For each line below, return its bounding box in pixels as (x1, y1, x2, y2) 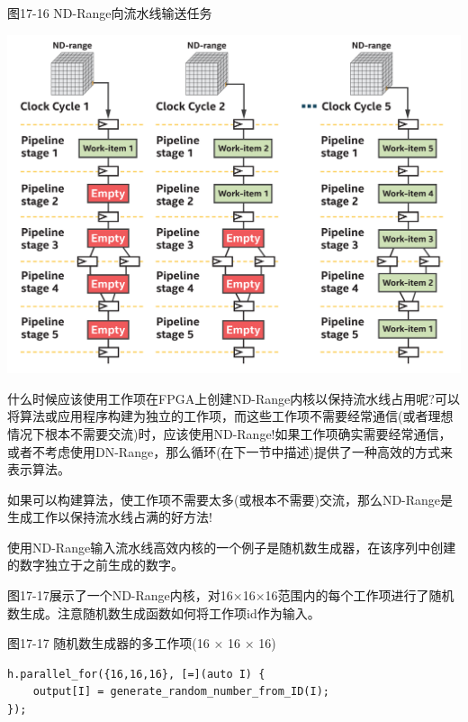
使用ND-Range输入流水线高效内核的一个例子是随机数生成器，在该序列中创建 (7, 537, 456, 556)
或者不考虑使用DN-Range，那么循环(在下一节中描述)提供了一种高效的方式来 (7, 442, 454, 461)
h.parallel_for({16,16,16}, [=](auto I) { (7, 667, 265, 681)
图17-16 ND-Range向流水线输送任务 (7, 4, 212, 22)
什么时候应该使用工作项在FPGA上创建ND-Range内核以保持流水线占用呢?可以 (7, 388, 460, 407)
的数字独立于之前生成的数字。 (7, 555, 184, 574)
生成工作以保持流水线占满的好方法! (7, 507, 212, 526)
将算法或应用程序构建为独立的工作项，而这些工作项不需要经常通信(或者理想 (7, 407, 454, 425)
